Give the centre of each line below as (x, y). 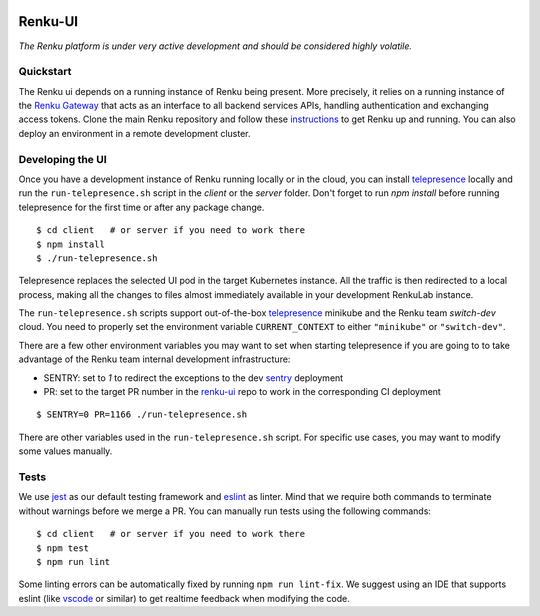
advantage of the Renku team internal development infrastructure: (154, 359)
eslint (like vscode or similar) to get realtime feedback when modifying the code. (184, 598)
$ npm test (63, 548)
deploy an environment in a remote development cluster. (134, 133)
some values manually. (65, 451)
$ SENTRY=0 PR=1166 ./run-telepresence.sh (142, 414)
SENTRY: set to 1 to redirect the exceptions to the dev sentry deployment (193, 377)
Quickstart (45, 72)
